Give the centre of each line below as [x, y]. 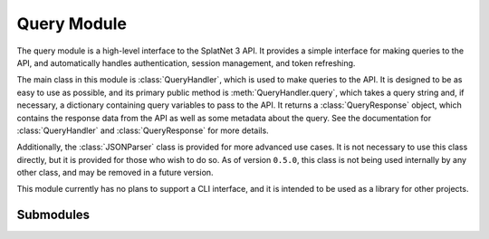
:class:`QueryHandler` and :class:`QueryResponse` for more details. [143, 130]
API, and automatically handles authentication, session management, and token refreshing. [186, 62]
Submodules [53, 215]
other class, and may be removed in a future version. [115, 173]
